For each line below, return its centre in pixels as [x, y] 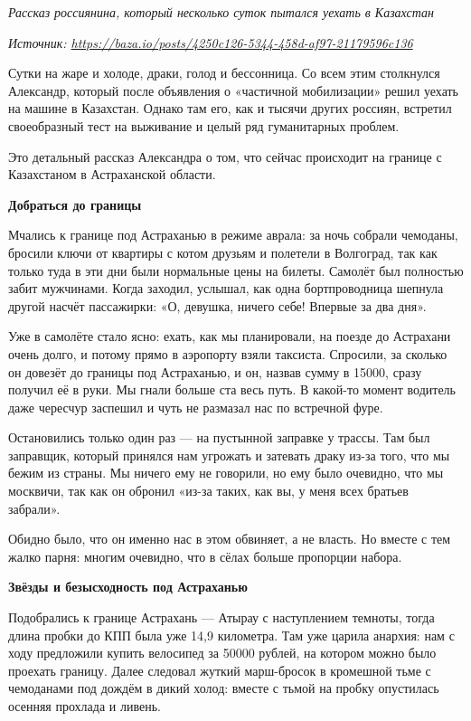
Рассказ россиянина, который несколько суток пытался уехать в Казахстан [221, 12]
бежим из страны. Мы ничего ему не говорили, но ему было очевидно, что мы [226, 473]
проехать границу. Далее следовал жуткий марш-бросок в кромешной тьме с [220, 670]
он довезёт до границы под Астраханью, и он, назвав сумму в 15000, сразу [215, 371]
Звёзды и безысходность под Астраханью [128, 587]
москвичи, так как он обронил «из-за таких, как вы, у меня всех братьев [208, 491]
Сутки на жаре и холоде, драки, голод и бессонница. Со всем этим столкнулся [224, 73]
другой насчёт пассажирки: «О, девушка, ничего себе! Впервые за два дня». [217, 305]
